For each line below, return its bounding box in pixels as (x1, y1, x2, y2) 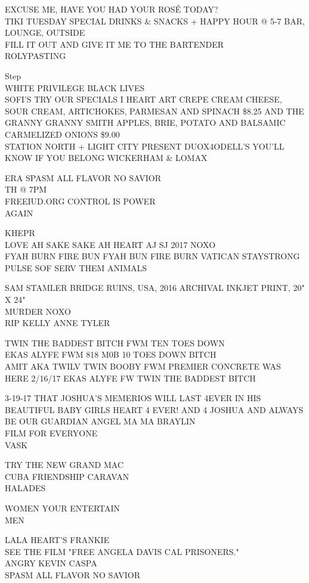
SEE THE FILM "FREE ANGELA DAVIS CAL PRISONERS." (5, 545, 239, 557)
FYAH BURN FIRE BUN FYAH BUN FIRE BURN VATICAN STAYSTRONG (5, 250, 300, 262)
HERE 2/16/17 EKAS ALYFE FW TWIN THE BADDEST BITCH (5, 371, 256, 384)
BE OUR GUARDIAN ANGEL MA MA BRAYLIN (5, 415, 196, 427)
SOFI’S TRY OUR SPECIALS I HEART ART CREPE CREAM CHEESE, (5, 93, 282, 106)
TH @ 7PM (5, 183, 47, 196)
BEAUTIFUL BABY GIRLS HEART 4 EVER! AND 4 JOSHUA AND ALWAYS (5, 403, 304, 415)
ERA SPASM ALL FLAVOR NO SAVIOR (5, 171, 161, 184)
